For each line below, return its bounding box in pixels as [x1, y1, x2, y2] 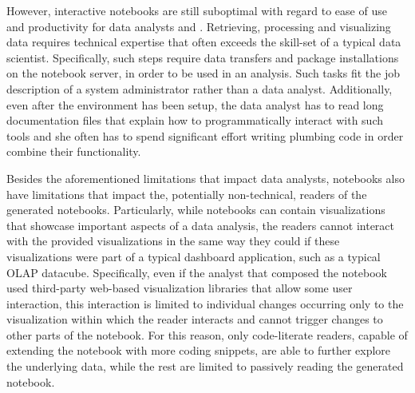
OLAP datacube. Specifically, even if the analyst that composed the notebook [6, 264, 387, 280]
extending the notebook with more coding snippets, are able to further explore [6, 342, 391, 359]
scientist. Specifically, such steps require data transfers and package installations [6, 49, 399, 65]
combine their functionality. [6, 143, 141, 160]
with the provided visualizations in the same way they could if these [6, 232, 340, 249]
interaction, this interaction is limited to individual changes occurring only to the [6, 295, 404, 312]
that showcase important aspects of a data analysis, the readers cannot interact [6, 216, 394, 233]
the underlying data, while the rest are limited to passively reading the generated [6, 358, 404, 375]
